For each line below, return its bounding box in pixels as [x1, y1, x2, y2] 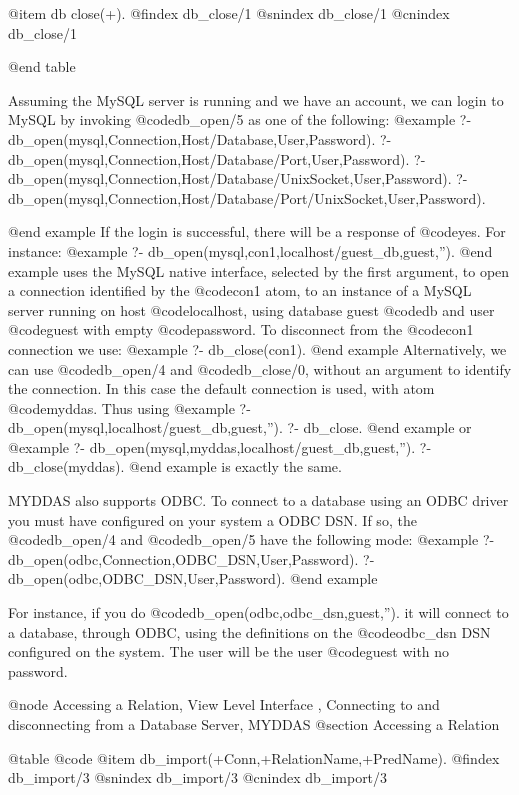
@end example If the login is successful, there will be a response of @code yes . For [8, 221, 506, 242]
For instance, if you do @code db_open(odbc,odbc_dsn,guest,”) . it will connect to [8, 602, 509, 623]
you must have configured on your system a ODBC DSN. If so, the [8, 509, 417, 530]
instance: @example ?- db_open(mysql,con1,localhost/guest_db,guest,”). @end [8, 240, 493, 261]
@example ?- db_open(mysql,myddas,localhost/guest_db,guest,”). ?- [8, 436, 432, 457]
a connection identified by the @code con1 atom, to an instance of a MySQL [8, 280, 472, 301]
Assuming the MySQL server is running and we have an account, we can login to [8, 89, 504, 110]
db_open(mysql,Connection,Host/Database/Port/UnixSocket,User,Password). [8, 187, 486, 208]
